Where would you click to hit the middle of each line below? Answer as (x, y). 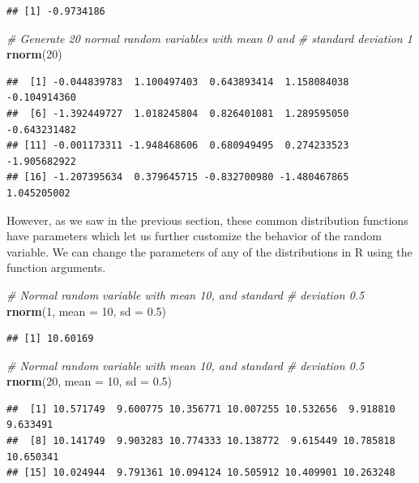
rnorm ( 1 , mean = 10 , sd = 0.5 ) (87, 310)
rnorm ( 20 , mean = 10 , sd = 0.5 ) (90, 381)
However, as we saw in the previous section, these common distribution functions (207, 220)
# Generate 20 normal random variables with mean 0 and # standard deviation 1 (209, 38)
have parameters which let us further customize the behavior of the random (194, 236)
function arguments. (56, 267)
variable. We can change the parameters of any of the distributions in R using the (209, 251)
